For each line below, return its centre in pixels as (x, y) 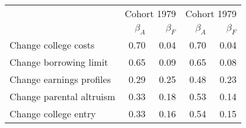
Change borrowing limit (59, 62)
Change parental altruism (63, 97)
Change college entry (53, 114)
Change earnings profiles (60, 79)
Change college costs (52, 45)
